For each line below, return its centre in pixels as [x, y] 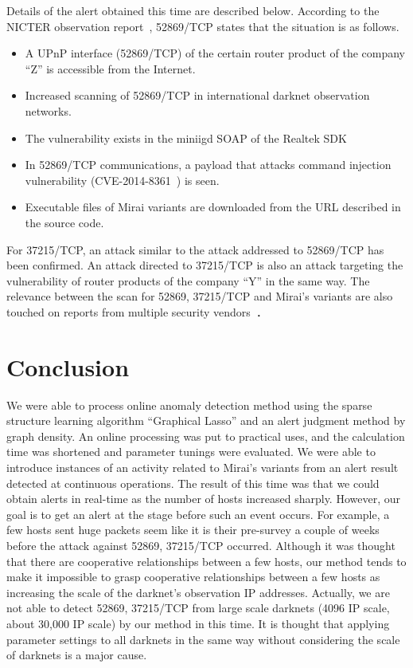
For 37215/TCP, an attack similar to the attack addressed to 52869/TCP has [195, 249]
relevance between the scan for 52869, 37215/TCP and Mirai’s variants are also [200, 296]
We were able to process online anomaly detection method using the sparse [189, 405]
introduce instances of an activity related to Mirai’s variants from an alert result [203, 467]
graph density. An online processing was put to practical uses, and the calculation [206, 436]
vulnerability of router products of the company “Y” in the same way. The [188, 280]
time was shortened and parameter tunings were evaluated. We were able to [191, 452]
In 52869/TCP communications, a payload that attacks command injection [208, 165]
